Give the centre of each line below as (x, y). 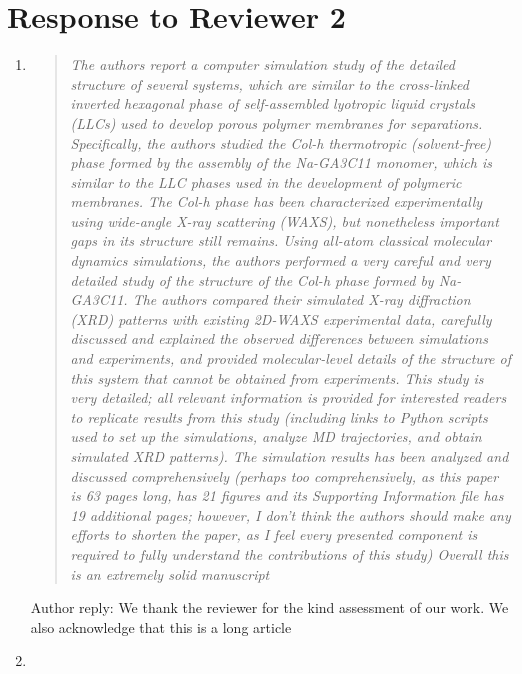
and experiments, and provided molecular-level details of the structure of (290, 358)
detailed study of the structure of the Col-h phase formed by (252, 279)
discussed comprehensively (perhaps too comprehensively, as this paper (284, 475)
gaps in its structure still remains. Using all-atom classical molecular (281, 240)
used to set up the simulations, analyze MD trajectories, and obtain (276, 436)
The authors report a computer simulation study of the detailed (262, 64)
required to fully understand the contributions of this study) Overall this (289, 553)
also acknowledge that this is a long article (161, 626)
